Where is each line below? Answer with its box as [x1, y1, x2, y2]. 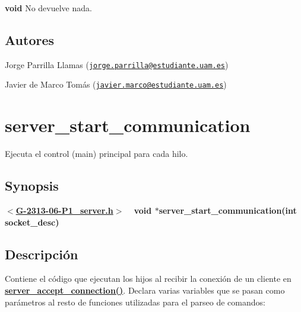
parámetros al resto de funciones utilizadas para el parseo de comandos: [5, 295, 265, 308]
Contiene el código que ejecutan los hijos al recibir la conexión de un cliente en [5, 272, 292, 285]
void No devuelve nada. [5, 2, 92, 14]
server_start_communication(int [159, 204, 297, 217]
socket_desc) [5, 215, 59, 228]
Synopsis [5, 176, 59, 195]
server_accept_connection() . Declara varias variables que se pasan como [5, 284, 285, 297]
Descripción [5, 245, 78, 263]
